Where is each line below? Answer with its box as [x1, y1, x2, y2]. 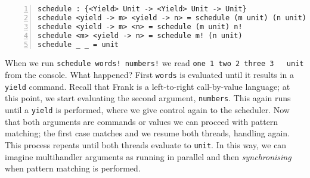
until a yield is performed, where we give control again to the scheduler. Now [5, 104, 290, 115]
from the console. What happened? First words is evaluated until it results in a [5, 68, 294, 81]
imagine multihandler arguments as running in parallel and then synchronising [5, 150, 292, 163]
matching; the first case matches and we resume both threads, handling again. [5, 127, 290, 139]
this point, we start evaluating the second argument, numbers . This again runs [5, 92, 291, 104]
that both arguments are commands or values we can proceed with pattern [5, 115, 278, 127]
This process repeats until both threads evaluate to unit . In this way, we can [5, 138, 287, 151]
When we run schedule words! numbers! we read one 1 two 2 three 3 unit [5, 57, 304, 69]
